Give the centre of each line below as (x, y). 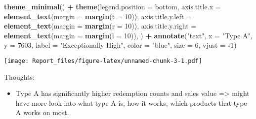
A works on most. (42, 112)
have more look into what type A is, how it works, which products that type (131, 103)
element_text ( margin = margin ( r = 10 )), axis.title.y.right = (100, 26)
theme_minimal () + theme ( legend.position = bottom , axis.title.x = (112, 6)
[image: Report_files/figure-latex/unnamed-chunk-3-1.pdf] (103, 61)
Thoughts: (19, 76)
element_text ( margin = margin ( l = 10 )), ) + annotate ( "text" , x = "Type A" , (128, 35)
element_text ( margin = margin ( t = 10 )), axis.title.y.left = (98, 16)
